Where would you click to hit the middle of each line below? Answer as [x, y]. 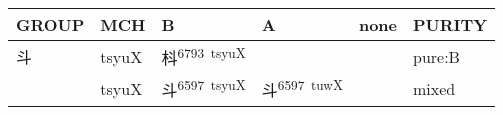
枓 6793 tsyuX [203, 56]
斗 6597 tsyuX [203, 88]
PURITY [450, 24]
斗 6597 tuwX [302, 88]
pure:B [436, 56]
